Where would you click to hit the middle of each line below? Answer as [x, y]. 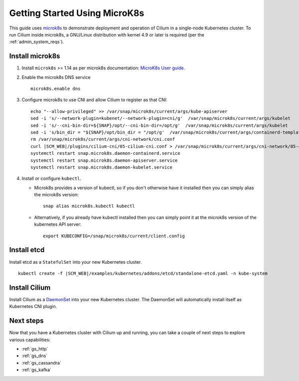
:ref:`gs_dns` [35, 356]
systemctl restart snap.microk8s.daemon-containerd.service [105, 153]
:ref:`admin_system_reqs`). [37, 42]
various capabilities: [30, 340]
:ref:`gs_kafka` [37, 370]
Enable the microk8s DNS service [56, 77]
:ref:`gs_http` [35, 349]
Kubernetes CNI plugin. [33, 307]
